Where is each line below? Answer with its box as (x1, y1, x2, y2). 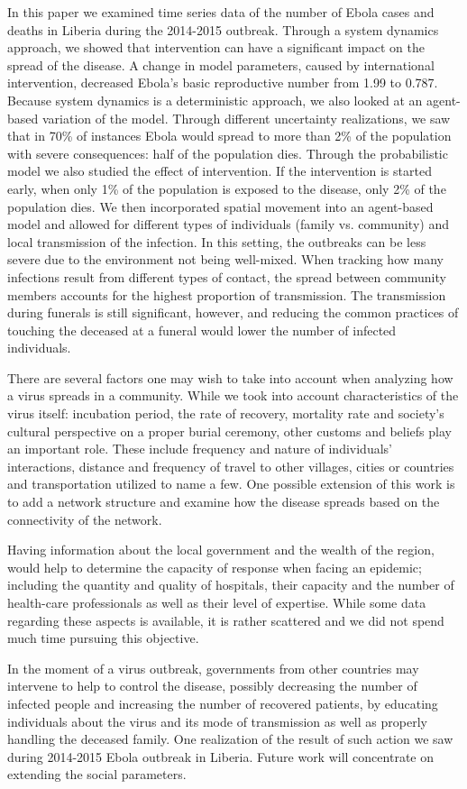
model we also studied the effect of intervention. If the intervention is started (7, 161, 432, 180)
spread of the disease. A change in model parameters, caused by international (7, 55, 435, 74)
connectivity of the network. (7, 509, 162, 528)
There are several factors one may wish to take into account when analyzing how (7, 368, 453, 387)
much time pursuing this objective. (7, 628, 199, 647)
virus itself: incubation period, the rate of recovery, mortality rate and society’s (7, 404, 444, 423)
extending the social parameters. (7, 765, 187, 784)
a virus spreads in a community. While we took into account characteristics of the (7, 386, 459, 405)
